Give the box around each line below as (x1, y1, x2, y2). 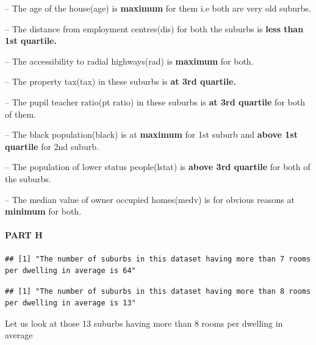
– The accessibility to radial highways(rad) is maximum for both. (5, 54, 254, 67)
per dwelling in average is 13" (5, 299, 136, 308)
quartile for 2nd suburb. (5, 140, 99, 152)
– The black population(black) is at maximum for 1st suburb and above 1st (5, 128, 298, 141)
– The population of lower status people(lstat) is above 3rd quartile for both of (5, 160, 311, 173)
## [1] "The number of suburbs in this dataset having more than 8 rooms (5, 286, 311, 296)
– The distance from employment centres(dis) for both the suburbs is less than (5, 22, 304, 35)
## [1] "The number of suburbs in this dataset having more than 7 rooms (5, 254, 311, 263)
